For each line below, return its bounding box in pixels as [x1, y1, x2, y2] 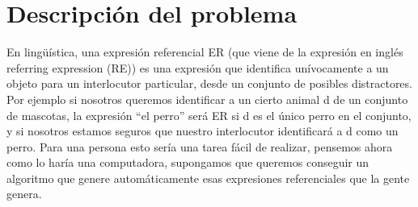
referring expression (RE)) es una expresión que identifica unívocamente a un [6, 59, 389, 76]
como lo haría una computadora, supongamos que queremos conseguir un [6, 154, 369, 171]
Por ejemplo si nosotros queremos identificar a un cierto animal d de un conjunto [6, 90, 408, 107]
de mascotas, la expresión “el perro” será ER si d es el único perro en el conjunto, [6, 106, 412, 123]
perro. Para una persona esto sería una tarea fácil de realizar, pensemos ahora [6, 138, 393, 155]
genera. [6, 185, 42, 202]
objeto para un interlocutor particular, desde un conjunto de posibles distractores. [6, 75, 412, 92]
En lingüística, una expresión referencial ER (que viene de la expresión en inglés [6, 43, 403, 60]
